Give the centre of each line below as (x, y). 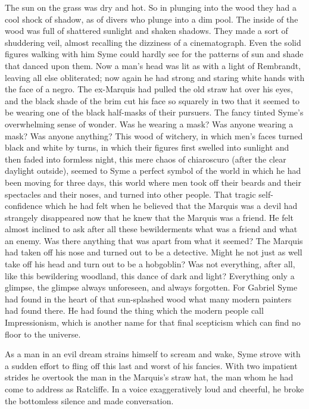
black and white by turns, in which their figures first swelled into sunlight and (147, 147)
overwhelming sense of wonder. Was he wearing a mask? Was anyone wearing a (149, 124)
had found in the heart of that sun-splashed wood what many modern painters (148, 299)
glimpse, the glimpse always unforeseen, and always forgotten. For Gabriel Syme (151, 287)
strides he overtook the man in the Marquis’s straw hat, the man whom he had (149, 377)
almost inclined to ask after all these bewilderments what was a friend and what (151, 229)
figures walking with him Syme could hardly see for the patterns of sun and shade (154, 54)
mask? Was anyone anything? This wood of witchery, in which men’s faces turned (154, 135)
